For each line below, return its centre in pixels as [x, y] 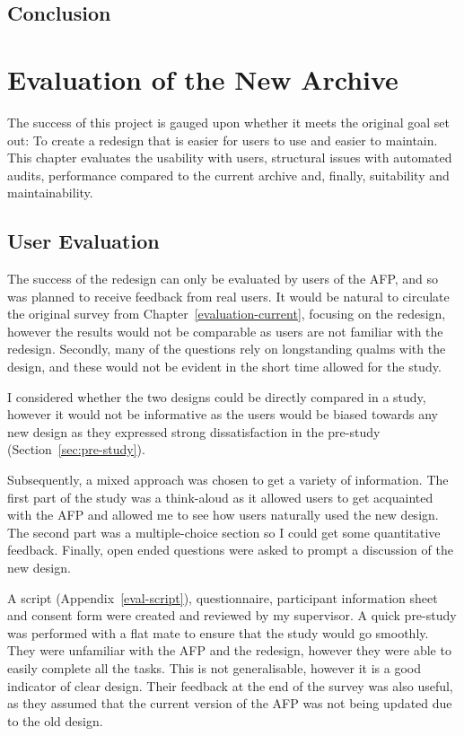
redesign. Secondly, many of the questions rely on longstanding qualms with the [227, 349]
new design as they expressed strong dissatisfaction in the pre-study [194, 431]
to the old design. [55, 720]
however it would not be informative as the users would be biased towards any [223, 414]
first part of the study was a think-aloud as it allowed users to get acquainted [220, 497]
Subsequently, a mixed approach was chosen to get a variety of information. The [228, 480]
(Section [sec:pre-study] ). [76, 449]
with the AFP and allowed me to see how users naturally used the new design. [223, 515]
